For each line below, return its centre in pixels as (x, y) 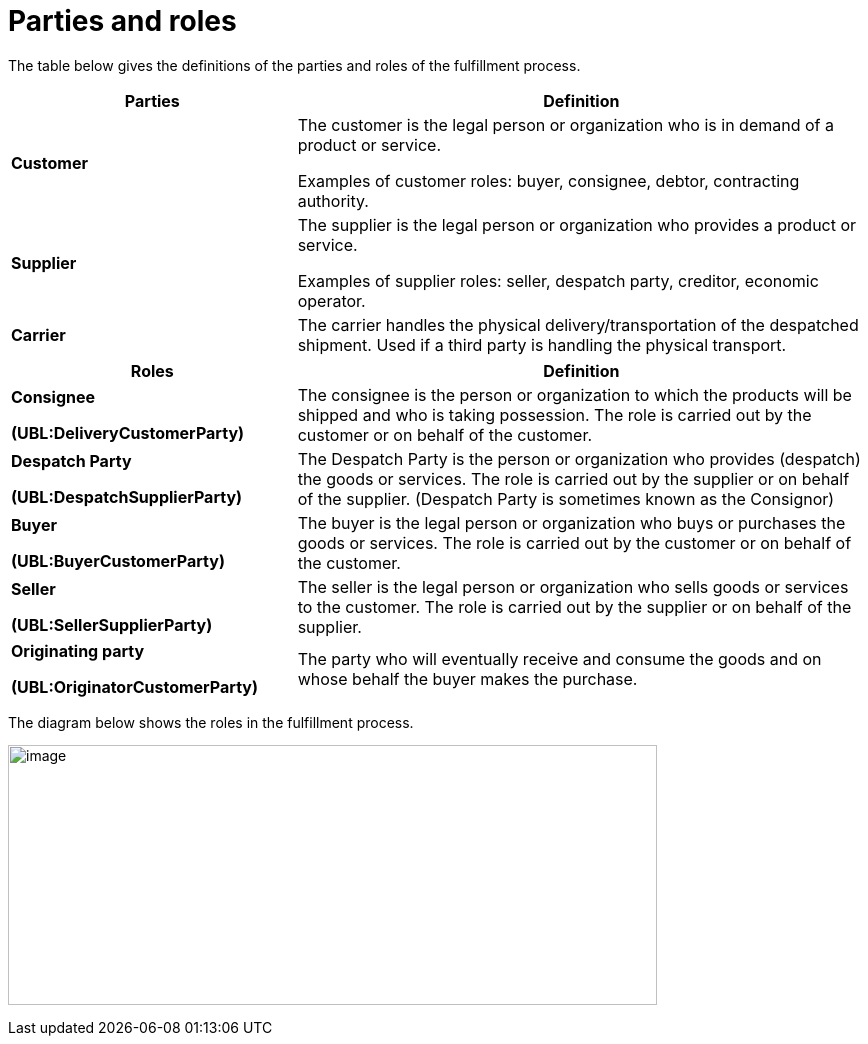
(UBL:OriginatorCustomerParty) (135, 686)
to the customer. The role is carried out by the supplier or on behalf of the (574, 606)
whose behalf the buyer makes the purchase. (467, 678)
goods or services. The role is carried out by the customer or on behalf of (574, 542)
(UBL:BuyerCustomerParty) (118, 560)
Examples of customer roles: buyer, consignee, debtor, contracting (548, 180)
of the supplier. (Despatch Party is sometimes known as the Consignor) (566, 498)
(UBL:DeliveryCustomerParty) (128, 432)
